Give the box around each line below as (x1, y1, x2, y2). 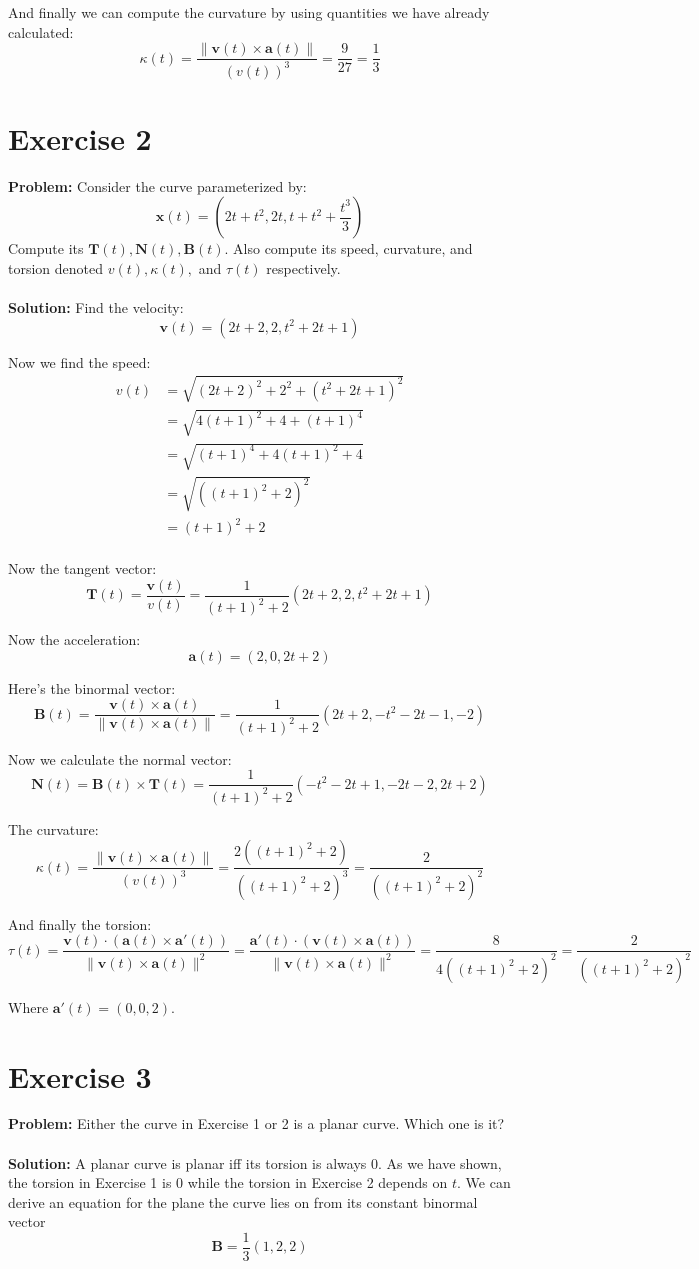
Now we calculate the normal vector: (8, 748, 232, 769)
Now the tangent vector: (8, 558, 157, 579)
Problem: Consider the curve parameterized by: (8, 175, 307, 196)
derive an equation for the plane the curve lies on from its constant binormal (8, 1191, 478, 1212)
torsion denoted (8, 257, 104, 278)
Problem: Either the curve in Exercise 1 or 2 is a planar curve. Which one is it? (8, 1113, 505, 1134)
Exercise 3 (8, 1055, 152, 1096)
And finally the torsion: (8, 913, 152, 934)
